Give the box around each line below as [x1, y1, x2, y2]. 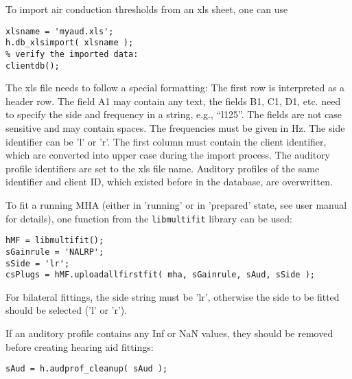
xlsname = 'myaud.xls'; [5, 26, 114, 36]
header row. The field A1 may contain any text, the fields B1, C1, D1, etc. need [5, 93, 341, 108]
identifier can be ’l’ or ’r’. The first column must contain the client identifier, [5, 134, 327, 148]
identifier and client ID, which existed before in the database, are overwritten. [5, 174, 333, 189]
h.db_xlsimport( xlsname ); [5, 38, 134, 48]
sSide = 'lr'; [5, 258, 70, 268]
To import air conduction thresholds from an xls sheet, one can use [5, 2, 288, 16]
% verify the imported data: [5, 49, 139, 59]
